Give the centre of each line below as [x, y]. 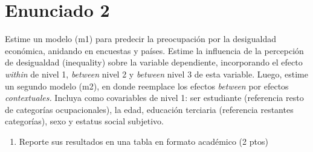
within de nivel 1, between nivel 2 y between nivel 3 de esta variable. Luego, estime [156, 74]
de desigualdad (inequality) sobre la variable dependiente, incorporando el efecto [154, 62]
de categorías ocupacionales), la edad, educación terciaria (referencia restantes [149, 109]
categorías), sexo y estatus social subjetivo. [84, 121]
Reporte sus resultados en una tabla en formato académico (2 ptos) [144, 141]
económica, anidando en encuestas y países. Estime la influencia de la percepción [154, 50]
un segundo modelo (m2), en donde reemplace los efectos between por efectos [147, 86]
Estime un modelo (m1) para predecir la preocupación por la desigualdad [140, 39]
